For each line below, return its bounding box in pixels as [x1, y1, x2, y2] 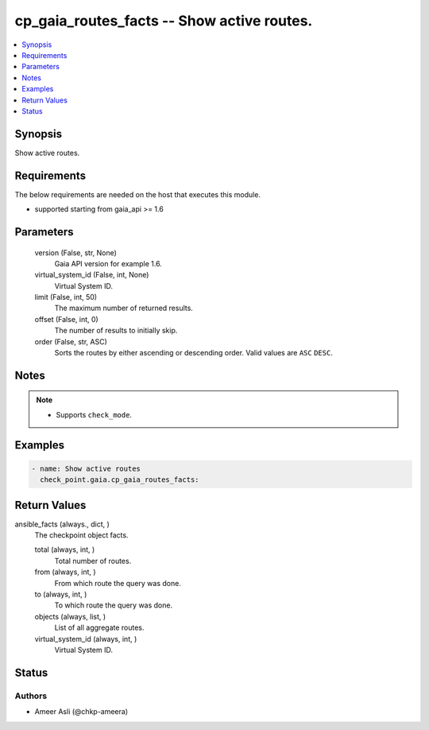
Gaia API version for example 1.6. [54, 258, 162, 268]
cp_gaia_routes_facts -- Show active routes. [14, 12, 313, 29]
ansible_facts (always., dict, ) [14, 519, 110, 529]
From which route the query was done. [54, 578, 182, 588]
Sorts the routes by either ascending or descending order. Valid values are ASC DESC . [54, 348, 333, 358]
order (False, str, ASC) [34, 336, 107, 346]
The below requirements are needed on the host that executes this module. [14, 189, 261, 199]
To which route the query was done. [54, 600, 173, 610]
